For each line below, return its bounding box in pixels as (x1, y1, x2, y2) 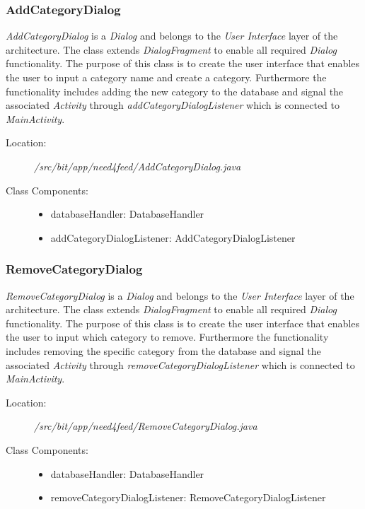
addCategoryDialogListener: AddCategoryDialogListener (50, 230, 296, 245)
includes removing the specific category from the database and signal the (6, 343, 321, 358)
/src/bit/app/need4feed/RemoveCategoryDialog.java (34, 419, 257, 433)
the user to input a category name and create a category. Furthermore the (6, 70, 327, 84)
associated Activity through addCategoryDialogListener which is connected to (6, 98, 340, 112)
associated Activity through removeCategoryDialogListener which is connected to (6, 357, 355, 372)
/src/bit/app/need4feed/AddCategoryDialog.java (34, 158, 241, 173)
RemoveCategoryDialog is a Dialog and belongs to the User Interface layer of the (6, 288, 354, 303)
